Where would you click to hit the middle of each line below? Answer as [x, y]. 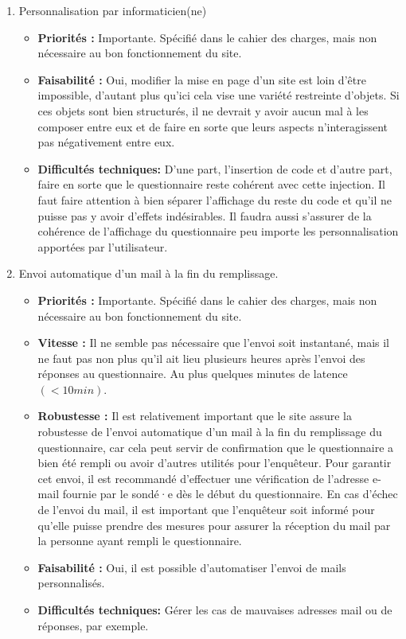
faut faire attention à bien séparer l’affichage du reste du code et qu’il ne [215, 199]
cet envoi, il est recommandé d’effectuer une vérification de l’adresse [203, 478]
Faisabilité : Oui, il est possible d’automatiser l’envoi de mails [192, 567]
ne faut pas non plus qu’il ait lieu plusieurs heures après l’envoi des [201, 358]
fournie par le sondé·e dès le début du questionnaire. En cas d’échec [230, 494]
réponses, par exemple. [93, 625]
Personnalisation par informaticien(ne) [113, 10]
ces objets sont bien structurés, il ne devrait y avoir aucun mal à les [203, 110]
